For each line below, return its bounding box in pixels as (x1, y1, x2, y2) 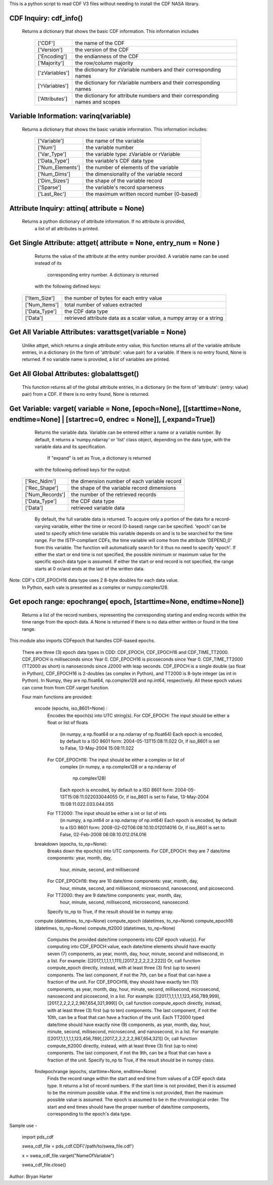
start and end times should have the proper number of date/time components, (47, 1104, 210, 1110)
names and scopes (75, 98, 121, 105)
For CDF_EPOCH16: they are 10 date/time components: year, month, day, (47, 878, 199, 884)
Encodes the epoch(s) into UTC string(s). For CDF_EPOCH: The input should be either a (47, 712, 230, 718)
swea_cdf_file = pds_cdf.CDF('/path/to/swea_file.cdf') (22, 1143, 134, 1149)
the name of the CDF (75, 39, 125, 47)
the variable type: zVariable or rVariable (85, 151, 180, 158)
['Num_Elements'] (37, 164, 80, 171)
